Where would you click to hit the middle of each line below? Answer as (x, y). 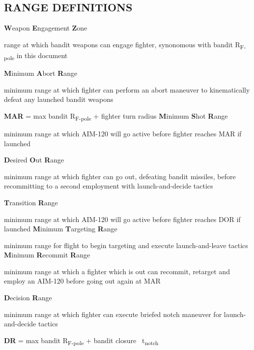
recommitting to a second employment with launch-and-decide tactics (109, 186)
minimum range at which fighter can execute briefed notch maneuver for (113, 314)
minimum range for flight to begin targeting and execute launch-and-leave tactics (126, 245)
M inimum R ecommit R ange (47, 255)
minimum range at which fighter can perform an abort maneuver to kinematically (127, 89)
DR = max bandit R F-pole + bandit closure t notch (81, 341)
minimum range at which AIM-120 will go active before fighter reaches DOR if (122, 219)
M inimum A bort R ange (41, 73)
